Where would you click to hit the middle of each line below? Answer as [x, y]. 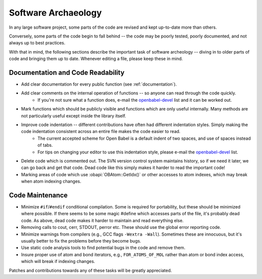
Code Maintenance [38, 195]
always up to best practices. [37, 43]
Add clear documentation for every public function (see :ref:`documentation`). [99, 84]
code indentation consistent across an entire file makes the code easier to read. [101, 131]
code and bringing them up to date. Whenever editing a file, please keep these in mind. [96, 59]
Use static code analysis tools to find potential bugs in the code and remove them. [103, 248]
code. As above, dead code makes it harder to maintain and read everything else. [102, 220]
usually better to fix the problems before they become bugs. [81, 241]
